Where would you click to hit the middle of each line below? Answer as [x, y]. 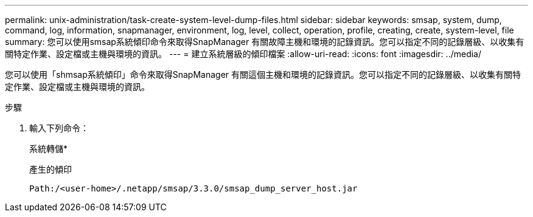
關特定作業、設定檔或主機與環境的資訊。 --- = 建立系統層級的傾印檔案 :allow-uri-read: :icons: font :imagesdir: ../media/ [243, 54]
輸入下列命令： [59, 128]
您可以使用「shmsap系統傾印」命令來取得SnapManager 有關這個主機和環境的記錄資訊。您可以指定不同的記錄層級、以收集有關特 [263, 74]
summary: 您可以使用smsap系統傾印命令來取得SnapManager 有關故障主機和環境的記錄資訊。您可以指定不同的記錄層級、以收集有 [265, 42]
